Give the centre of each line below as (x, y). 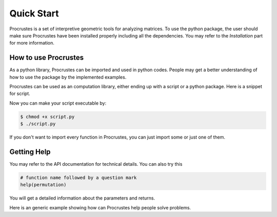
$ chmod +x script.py (47, 116)
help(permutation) (43, 185)
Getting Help (30, 152)
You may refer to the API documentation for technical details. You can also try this (96, 164)
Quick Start (34, 13)
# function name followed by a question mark (78, 178)
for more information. (32, 43)
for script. (20, 94)
